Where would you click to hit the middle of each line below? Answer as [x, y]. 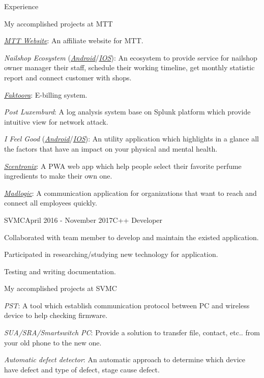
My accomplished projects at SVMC [61, 288]
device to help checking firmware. [56, 315]
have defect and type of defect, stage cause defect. [82, 369]
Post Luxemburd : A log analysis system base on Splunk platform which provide [127, 112]
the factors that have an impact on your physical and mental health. [111, 148]
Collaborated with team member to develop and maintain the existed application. [131, 237]
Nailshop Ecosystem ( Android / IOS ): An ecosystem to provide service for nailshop [131, 57]
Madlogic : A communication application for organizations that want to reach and [130, 193]
